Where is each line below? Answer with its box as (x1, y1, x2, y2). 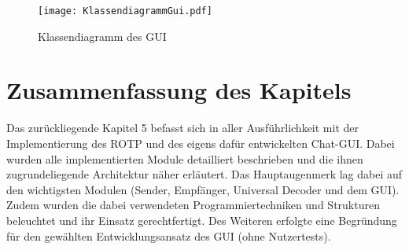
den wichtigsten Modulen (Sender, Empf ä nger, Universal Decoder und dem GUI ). (6, 181, 400, 197)
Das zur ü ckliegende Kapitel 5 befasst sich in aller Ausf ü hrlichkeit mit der (6, 119, 359, 136)
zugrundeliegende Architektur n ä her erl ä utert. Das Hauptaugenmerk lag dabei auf (6, 166, 403, 182)
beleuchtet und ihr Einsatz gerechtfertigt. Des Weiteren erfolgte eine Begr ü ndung (6, 211, 397, 228)
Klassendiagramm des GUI (38, 28, 167, 44)
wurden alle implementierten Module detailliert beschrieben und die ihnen (6, 150, 363, 167)
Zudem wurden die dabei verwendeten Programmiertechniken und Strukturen (6, 197, 380, 213)
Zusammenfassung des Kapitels (6, 74, 352, 106)
